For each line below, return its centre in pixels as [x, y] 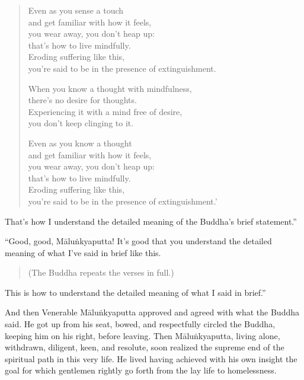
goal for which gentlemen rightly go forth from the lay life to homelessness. [141, 370]
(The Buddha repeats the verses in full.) [101, 272]
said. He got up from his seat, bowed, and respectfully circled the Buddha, [140, 324]
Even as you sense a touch [76, 10]
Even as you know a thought [80, 143]
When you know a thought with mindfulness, [110, 88]
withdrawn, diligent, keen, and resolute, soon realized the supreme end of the [145, 347]
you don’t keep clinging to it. [81, 123]
